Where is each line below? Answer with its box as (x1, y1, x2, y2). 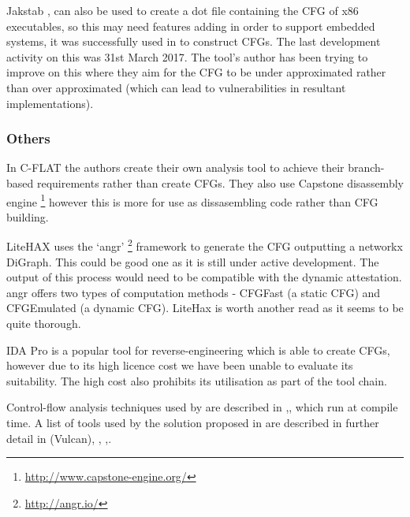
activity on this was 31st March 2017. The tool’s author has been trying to (6, 48, 368, 65)
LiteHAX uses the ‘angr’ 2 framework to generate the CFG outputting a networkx (6, 236, 403, 255)
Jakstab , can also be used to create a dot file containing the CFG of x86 (6, 2, 359, 18)
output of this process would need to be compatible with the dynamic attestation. (6, 269, 402, 285)
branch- (348, 159, 385, 176)
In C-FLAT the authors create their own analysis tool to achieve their (6, 159, 345, 176)
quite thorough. (6, 315, 81, 332)
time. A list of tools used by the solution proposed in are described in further (6, 415, 379, 430)
